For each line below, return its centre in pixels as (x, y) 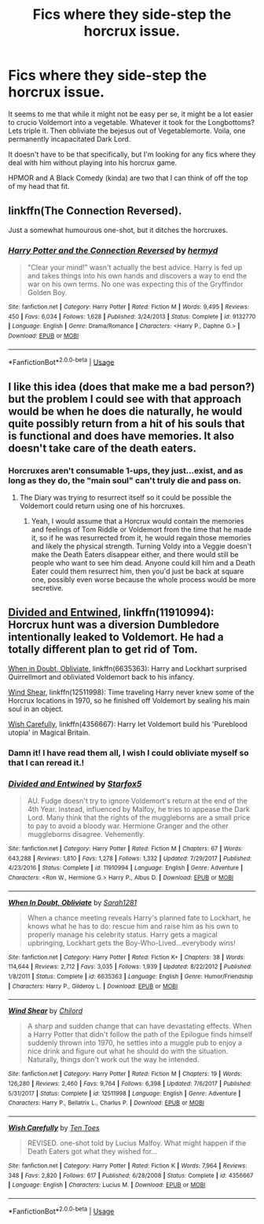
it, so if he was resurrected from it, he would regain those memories (141, 538)
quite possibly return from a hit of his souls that (126, 424)
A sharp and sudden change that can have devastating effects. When (139, 1026)
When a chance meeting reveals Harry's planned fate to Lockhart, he (139, 917)
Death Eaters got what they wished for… (92, 1151)
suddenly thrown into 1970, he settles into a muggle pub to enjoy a (134, 1043)
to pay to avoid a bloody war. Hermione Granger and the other (128, 826)
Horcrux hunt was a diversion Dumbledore (114, 625)
